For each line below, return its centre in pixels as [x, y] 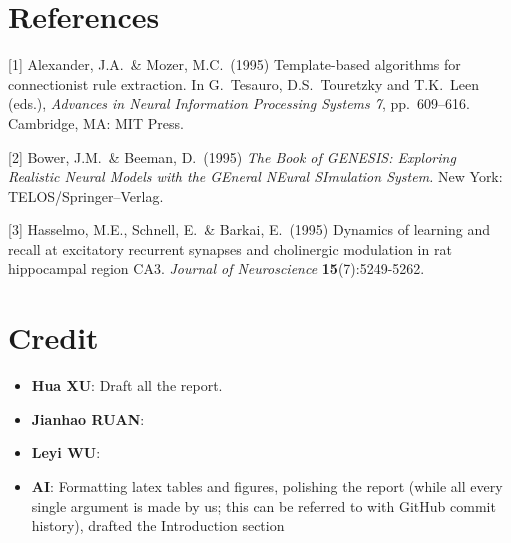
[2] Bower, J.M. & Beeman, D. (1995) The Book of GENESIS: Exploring [232, 156]
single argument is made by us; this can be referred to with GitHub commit [263, 505]
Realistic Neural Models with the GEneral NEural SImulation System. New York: [255, 176]
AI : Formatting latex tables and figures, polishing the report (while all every [267, 485]
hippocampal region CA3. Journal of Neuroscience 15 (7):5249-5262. [216, 268]
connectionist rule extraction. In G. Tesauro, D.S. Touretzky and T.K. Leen [244, 83]
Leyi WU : [66, 452]
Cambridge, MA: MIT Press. [96, 122]
